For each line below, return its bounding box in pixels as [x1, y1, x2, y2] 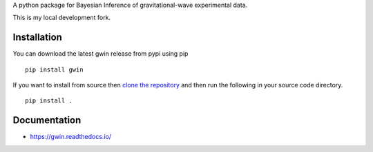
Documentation [12, 114, 82, 127]
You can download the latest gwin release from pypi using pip [12, 50, 189, 58]
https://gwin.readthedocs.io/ [30, 133, 112, 141]
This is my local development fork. [12, 14, 111, 22]
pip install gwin [25, 65, 84, 74]
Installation [12, 32, 62, 43]
